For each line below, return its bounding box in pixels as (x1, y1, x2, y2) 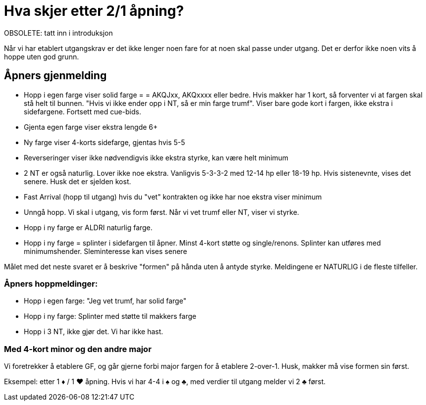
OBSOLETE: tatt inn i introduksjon (4, 28, 113, 37)
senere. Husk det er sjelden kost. (24, 177, 131, 186)
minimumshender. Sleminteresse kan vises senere (24, 247, 187, 255)
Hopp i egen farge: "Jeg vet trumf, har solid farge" (24, 297, 187, 305)
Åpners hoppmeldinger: (4, 278, 98, 289)
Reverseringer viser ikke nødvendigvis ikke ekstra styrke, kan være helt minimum (24, 153, 289, 162)
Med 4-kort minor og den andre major (4, 344, 152, 354)
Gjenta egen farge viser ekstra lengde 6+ (24, 122, 158, 131)
